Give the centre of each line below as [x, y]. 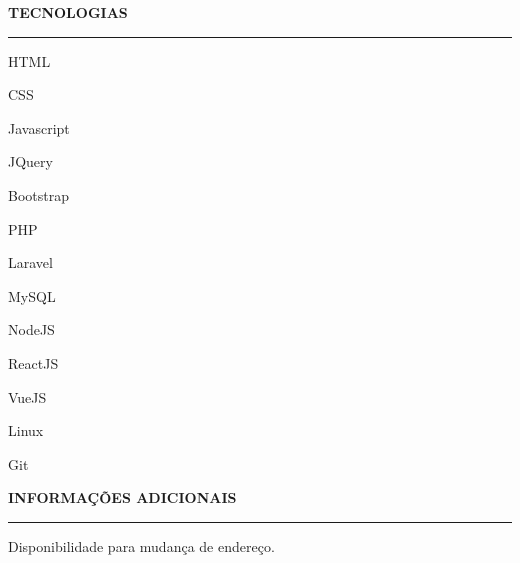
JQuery [30, 161]
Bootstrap [38, 194]
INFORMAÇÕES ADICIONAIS [122, 497]
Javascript [39, 127]
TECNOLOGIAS [68, 12]
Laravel [30, 262]
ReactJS [33, 362]
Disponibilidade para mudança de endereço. [141, 545]
